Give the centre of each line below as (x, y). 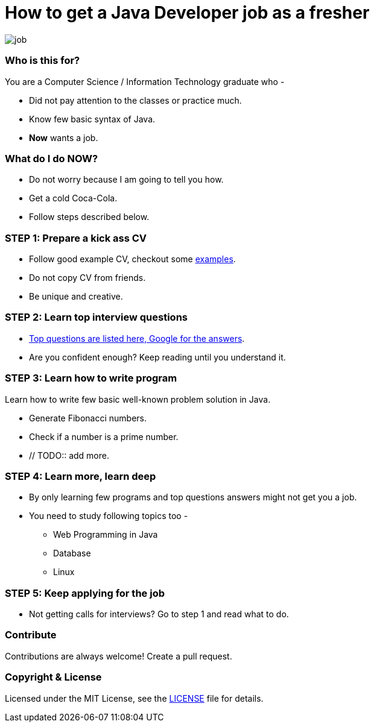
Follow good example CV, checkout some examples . (132, 259)
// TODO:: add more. (69, 455)
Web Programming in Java (106, 535)
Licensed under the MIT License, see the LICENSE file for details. (134, 698)
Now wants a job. (64, 137)
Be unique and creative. (76, 296)
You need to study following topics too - (109, 516)
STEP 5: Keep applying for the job (85, 593)
